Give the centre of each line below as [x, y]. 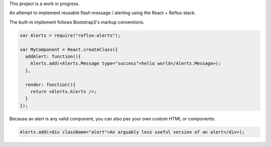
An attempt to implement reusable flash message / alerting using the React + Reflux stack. [102, 13]
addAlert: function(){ [53, 56]
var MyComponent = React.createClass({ [69, 49]
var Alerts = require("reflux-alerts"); [70, 35]
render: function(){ [50, 85]
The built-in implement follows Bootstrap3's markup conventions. [77, 22]
